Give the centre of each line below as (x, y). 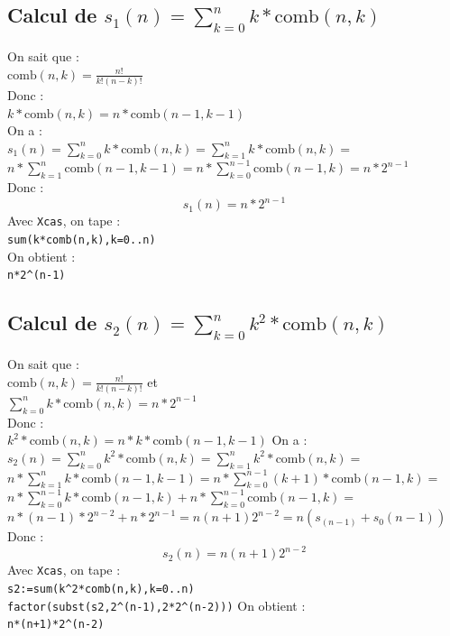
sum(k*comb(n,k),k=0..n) (82, 240)
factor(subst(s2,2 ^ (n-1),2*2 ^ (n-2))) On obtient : (156, 605)
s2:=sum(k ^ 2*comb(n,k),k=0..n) (101, 589)
